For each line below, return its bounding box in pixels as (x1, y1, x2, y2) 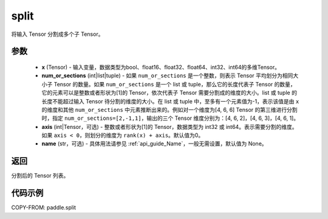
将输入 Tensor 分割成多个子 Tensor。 (11, 30, 104, 38)
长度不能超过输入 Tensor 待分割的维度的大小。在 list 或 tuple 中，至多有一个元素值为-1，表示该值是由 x (41, 97, 299, 105)
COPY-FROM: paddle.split (11, 204, 76, 211)
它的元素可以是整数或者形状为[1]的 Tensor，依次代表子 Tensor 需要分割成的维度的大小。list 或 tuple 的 (41, 89, 298, 97)
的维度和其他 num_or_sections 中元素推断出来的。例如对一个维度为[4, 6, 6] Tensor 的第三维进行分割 (41, 106, 298, 113)
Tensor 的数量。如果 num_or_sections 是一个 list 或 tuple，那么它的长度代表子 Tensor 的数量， (53, 80, 296, 88)
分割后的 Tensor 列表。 (11, 172, 69, 179)
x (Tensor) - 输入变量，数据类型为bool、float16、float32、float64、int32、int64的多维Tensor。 (41, 63, 281, 71)
